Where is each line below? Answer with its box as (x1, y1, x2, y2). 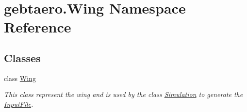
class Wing (4, 73, 36, 83)
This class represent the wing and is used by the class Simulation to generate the (4, 89, 243, 99)
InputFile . (4, 98, 33, 109)
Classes (4, 50, 41, 65)
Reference (4, 17, 71, 37)
